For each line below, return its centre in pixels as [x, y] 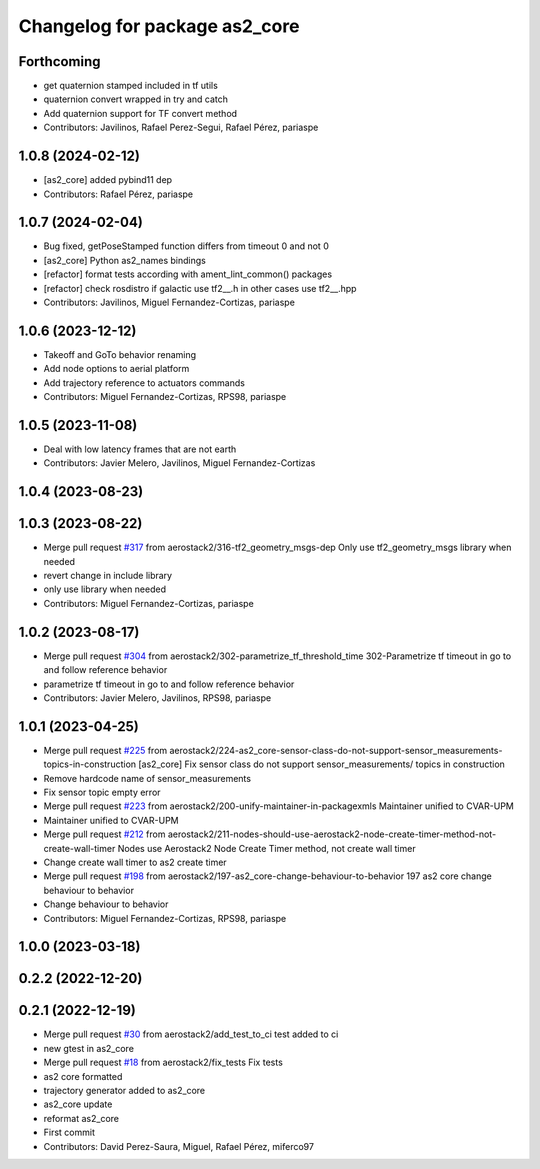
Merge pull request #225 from [105, 750]
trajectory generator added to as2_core [124, 1091]
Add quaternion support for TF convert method [140, 113]
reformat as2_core [81, 1118]
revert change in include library [108, 576]
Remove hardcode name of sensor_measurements [147, 778]
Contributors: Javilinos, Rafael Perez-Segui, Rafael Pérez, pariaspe [181, 127]
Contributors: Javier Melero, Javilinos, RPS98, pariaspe [157, 697]
